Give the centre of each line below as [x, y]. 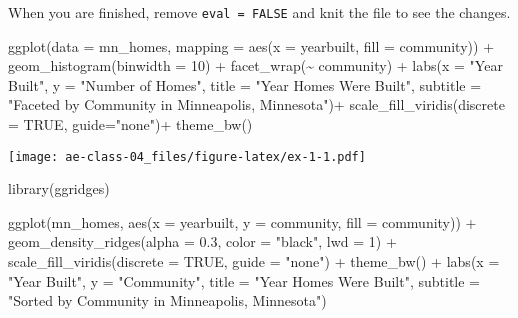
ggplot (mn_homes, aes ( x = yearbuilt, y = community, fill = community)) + [242, 221]
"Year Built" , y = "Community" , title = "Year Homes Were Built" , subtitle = [244, 280]
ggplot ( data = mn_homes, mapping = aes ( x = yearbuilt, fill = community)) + [251, 45]
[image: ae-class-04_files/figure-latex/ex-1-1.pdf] [187, 156]
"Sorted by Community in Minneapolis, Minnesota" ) [167, 300]
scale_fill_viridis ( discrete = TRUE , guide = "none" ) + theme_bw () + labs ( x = [254, 261]
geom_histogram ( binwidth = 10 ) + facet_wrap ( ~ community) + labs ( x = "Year [255, 65]
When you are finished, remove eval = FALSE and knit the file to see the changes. [259, 12]
